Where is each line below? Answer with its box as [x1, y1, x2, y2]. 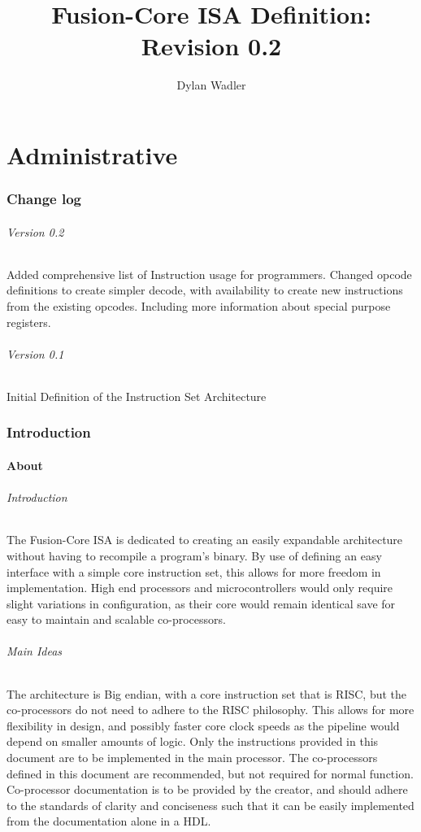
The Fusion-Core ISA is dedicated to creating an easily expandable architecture [7, 531, 403, 548]
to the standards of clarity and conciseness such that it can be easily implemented [7, 796, 414, 813]
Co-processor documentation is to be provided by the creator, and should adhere [7, 781, 408, 798]
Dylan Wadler [176, 76, 246, 94]
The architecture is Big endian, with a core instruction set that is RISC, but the [7, 685, 407, 702]
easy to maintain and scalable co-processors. [7, 611, 226, 628]
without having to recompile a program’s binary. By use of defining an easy [7, 547, 382, 564]
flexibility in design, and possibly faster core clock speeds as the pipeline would [7, 717, 400, 734]
